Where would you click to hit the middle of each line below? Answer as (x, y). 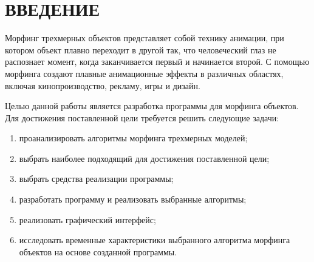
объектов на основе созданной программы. (98, 251)
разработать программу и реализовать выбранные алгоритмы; (133, 199)
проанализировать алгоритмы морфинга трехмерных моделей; (133, 138)
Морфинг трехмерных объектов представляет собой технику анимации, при (145, 38)
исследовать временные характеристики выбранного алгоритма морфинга (155, 240)
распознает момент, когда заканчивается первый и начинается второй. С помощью (157, 62)
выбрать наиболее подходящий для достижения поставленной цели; (144, 158)
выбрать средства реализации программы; (96, 179)
